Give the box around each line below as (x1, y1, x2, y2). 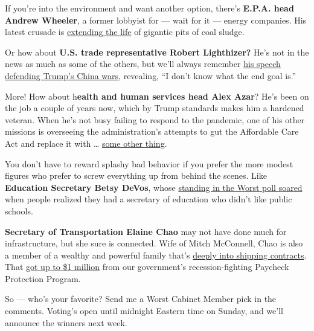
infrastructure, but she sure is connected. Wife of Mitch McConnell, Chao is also (5, 237, 303, 249)
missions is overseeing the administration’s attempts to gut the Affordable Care (5, 125, 299, 138)
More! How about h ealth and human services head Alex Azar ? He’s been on (5, 89, 309, 102)
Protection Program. (5, 272, 81, 284)
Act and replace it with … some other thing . (5, 137, 167, 149)
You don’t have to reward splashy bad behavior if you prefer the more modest (5, 157, 293, 170)
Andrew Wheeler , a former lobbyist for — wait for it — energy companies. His (5, 13, 307, 26)
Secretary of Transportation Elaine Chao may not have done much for (5, 225, 287, 237)
